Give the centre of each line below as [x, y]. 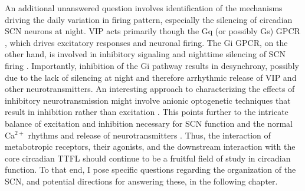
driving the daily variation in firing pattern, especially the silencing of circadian [149, 19]
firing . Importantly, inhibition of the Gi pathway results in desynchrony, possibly [152, 65]
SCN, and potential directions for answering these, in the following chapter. [141, 181]
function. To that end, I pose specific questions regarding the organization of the [150, 169]
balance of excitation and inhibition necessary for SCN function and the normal [149, 123]
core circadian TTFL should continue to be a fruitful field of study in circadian [148, 158]
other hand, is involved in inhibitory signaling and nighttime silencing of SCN [145, 54]
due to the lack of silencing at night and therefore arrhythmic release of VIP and [151, 77]
